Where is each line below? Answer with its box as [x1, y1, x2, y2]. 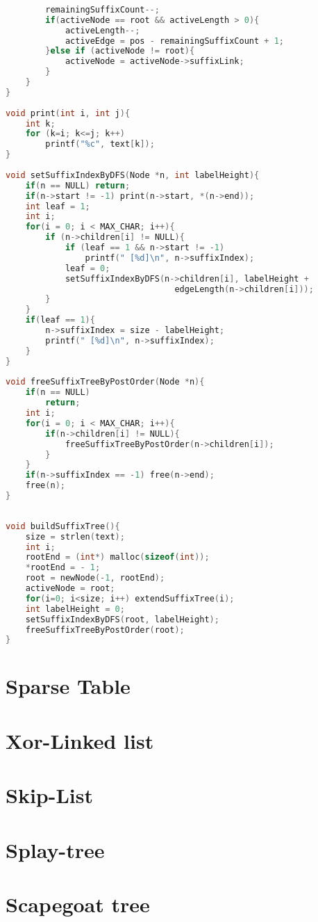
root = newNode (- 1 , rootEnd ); [25, 573, 165, 583]
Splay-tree [6, 835, 105, 864]
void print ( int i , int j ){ [6, 108, 131, 118]
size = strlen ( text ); [25, 531, 125, 542]
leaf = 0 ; [65, 263, 110, 273]
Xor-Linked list [6, 726, 154, 754]
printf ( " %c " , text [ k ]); [45, 139, 155, 149]
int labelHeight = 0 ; [25, 604, 125, 614]
